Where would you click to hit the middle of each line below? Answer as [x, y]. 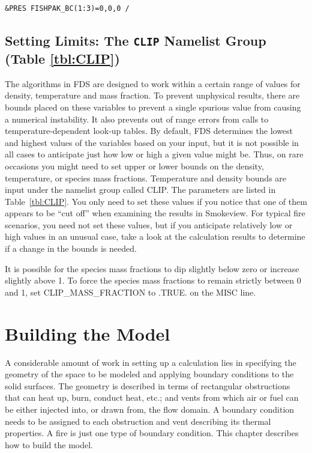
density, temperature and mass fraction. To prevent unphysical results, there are [152, 95]
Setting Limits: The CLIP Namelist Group [136, 40]
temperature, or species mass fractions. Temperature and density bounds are [146, 178]
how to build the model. [49, 444]
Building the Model [88, 333]
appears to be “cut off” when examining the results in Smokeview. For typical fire [155, 213]
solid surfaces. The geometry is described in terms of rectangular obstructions [148, 385]
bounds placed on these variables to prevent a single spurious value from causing [153, 107]
